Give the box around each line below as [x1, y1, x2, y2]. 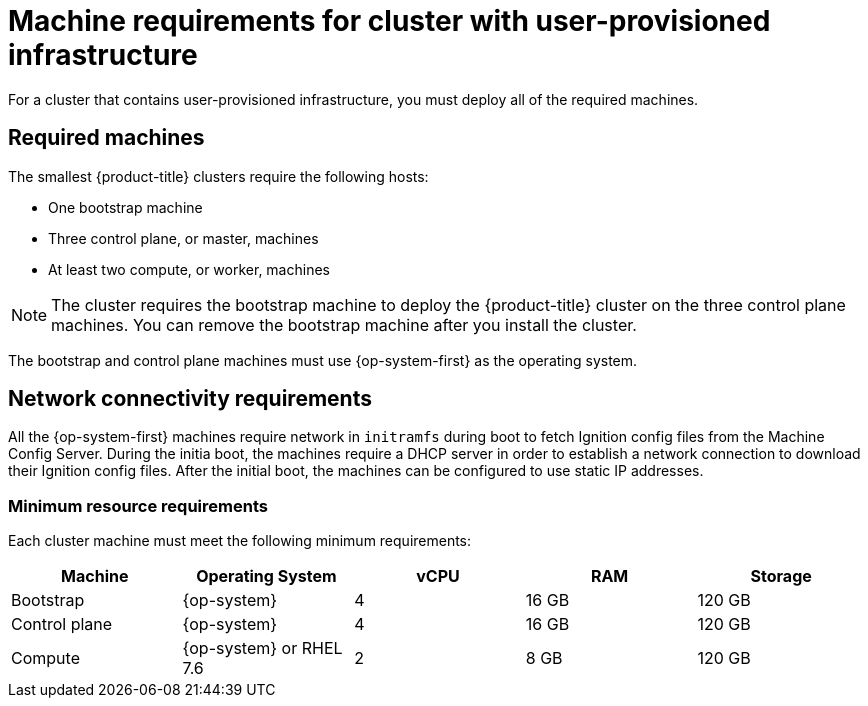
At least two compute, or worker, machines [48, 260, 330, 278]
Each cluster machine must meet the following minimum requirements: [8, 532, 472, 550]
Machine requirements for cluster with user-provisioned [8, 4, 771, 38]
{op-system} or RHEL [182, 638, 343, 659]
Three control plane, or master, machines [48, 229, 319, 247]
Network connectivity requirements [8, 386, 372, 412]
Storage [750, 566, 812, 587]
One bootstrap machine [48, 198, 203, 216]
